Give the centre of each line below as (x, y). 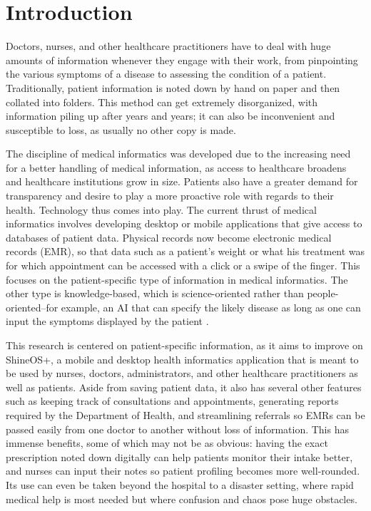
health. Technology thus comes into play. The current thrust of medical (161, 209)
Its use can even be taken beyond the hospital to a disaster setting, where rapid (180, 484)
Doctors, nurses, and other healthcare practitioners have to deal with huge (168, 46)
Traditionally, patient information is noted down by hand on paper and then (173, 87)
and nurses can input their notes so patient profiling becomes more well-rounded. (183, 471)
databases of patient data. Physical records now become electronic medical (169, 237)
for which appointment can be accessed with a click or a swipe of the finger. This (183, 265)
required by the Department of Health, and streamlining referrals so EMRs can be (185, 414)
